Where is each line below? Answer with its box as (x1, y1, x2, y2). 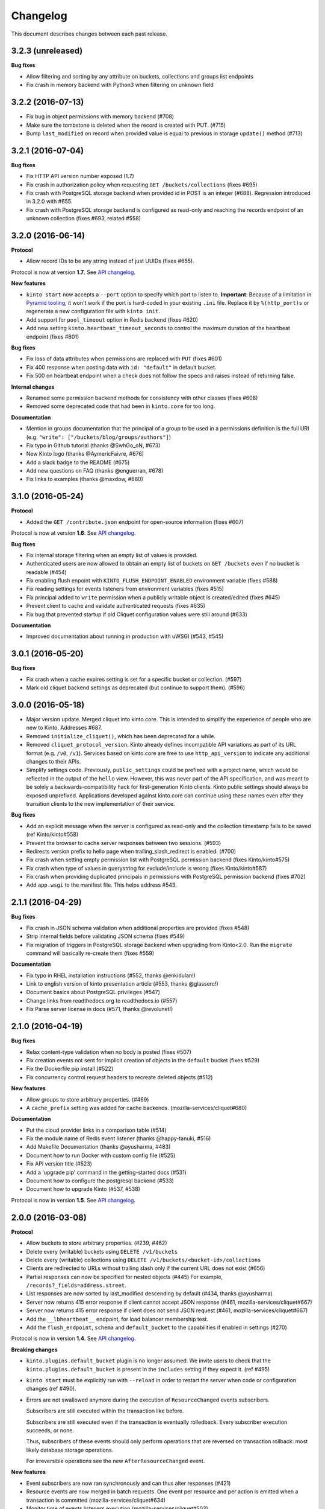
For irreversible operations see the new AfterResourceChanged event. (26, 1458, 205, 1465)
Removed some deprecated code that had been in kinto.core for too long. (26, 403, 215, 410)
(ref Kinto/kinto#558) (26, 831, 79, 838)
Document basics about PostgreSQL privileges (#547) (26, 989, 161, 996)
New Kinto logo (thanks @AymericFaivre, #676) (26, 450, 144, 458)
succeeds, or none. (26, 1426, 75, 1434)
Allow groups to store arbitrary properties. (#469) (26, 1096, 149, 1103)
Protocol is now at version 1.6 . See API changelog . (11, 529, 136, 537)
